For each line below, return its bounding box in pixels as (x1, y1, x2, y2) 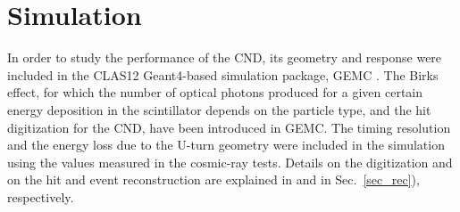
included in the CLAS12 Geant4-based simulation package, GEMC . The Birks (7, 65, 439, 84)
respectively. (7, 187, 74, 206)
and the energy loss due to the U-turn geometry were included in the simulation (7, 135, 445, 154)
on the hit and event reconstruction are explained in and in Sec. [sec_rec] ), (7, 170, 420, 189)
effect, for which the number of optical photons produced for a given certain (7, 83, 423, 102)
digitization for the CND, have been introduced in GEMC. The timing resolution (7, 118, 451, 136)
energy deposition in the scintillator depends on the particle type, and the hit (7, 100, 431, 118)
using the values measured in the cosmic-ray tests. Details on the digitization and (7, 152, 453, 171)
